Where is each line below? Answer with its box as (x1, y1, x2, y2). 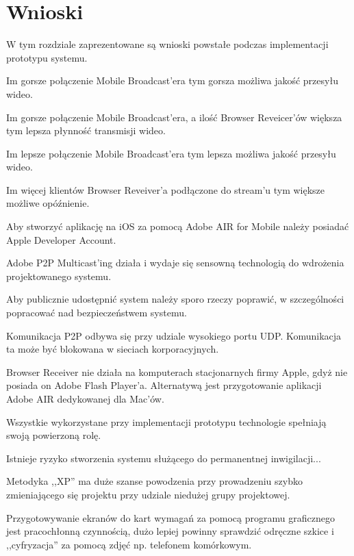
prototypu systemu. (6, 50, 88, 64)
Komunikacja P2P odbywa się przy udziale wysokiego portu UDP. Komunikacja (6, 328, 342, 342)
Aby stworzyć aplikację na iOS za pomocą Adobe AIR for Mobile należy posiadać (6, 219, 349, 233)
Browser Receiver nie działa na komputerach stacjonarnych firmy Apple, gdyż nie (6, 364, 348, 379)
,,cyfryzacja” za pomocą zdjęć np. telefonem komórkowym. (6, 537, 252, 551)
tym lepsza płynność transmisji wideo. (6, 123, 166, 138)
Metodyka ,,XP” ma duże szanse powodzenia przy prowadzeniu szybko (6, 474, 303, 488)
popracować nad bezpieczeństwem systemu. (6, 305, 187, 320)
